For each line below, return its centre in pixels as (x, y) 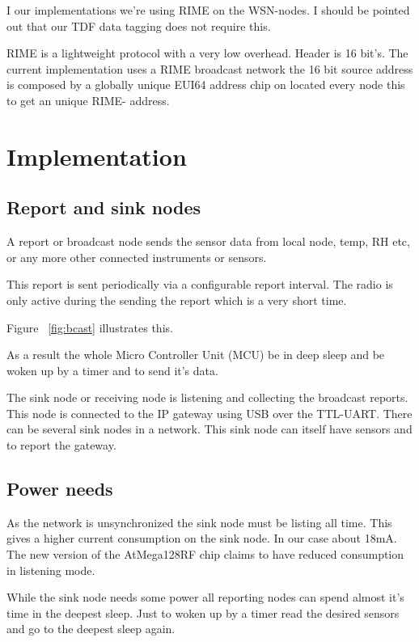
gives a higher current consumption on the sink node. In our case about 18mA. (202, 538)
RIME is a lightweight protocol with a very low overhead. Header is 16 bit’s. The (207, 53)
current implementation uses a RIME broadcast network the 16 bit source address (210, 68)
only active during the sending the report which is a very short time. (177, 300)
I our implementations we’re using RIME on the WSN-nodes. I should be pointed (208, 10)
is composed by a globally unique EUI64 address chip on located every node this (206, 84)
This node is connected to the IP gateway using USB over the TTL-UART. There (209, 413)
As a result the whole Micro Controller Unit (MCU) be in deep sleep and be (196, 355)
